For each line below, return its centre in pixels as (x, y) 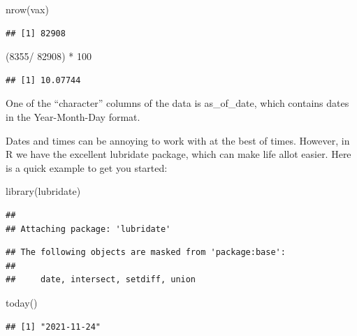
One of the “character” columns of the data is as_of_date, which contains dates (177, 103)
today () (22, 302)
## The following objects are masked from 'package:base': (146, 253)
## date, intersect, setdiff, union (101, 280)
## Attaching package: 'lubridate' (88, 229)
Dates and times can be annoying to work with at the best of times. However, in (178, 140)
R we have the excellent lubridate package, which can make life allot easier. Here (178, 154)
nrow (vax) (27, 9)
